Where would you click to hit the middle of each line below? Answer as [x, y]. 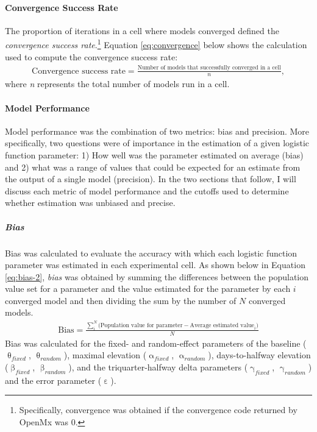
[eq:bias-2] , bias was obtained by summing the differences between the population [157, 276]
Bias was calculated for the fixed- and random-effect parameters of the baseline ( [156, 343]
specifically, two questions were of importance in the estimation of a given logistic [157, 143]
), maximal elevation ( [105, 355]
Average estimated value [222, 325]
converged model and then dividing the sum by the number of [121, 300]
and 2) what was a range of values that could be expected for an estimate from [153, 167]
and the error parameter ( [53, 380]
